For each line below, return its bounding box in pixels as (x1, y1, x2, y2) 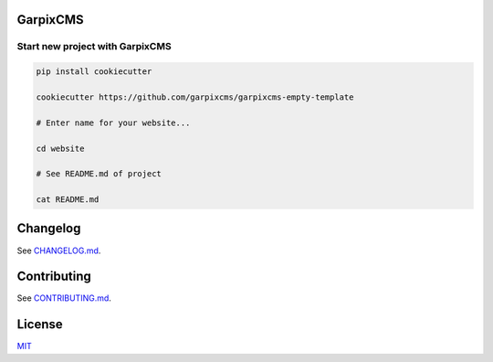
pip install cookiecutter (36, 67, 152, 77)
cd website (36, 143, 85, 154)
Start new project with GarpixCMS (16, 40, 173, 53)
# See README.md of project (36, 169, 162, 179)
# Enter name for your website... (36, 117, 191, 128)
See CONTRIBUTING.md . (16, 293, 111, 303)
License (16, 316, 63, 333)
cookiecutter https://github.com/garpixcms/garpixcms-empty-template (36, 91, 354, 102)
